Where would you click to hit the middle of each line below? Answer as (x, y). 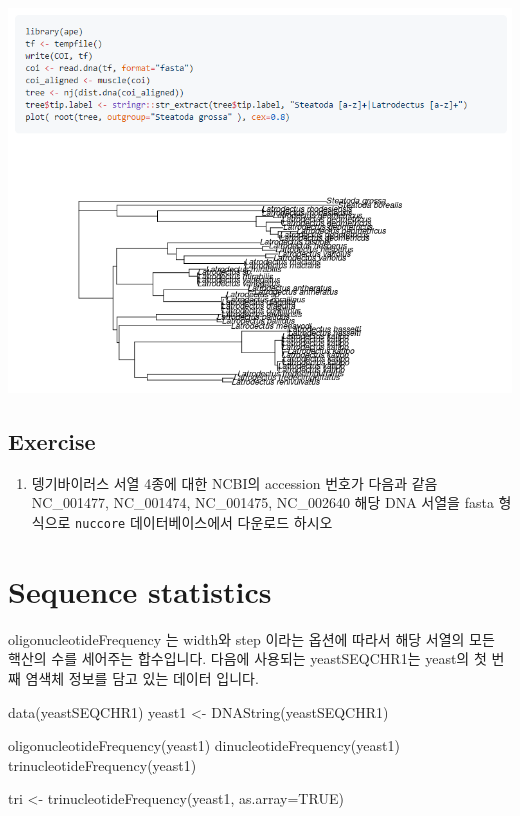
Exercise (52, 441)
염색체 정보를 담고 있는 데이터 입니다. (142, 678)
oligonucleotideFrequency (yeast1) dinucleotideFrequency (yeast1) (204, 745)
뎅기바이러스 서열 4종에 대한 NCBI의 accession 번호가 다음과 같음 (234, 482)
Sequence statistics (140, 590)
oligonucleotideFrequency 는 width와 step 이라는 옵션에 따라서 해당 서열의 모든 (251, 638)
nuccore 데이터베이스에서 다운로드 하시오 (204, 522)
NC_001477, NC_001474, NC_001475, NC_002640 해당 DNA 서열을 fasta (262, 502)
